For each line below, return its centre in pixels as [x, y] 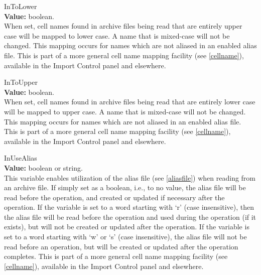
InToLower [21, 6]
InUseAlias [21, 158]
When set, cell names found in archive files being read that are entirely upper [123, 26]
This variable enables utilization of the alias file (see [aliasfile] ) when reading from [130, 177]
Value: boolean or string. [43, 167]
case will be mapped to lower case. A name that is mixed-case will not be [117, 35]
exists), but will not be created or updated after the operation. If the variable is [127, 227]
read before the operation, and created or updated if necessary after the [114, 197]
